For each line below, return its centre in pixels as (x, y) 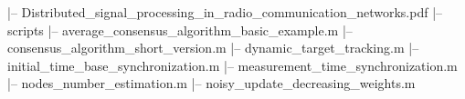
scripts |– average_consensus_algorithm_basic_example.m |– (180, 30)
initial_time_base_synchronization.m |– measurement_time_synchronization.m (232, 65)
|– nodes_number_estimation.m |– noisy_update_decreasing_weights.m (211, 83)
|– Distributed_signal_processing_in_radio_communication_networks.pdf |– (225, 12)
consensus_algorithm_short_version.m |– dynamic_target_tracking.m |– (213, 48)
